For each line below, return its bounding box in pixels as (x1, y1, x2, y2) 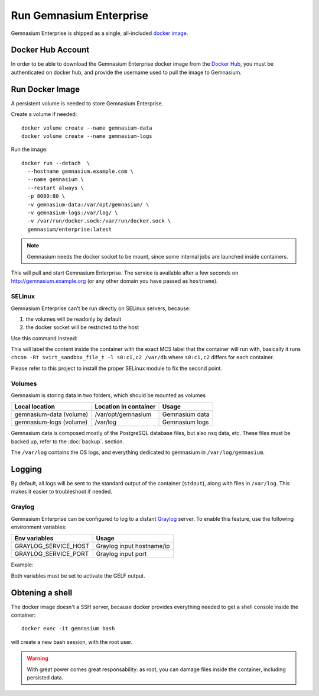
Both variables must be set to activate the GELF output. (11, 572, 145, 579)
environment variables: (11, 524, 67, 531)
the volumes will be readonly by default (25, 315, 122, 323)
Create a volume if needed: (11, 111, 77, 118)
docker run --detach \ (21, 160, 90, 166)
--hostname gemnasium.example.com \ (27, 168, 134, 175)
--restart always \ (27, 184, 84, 191)
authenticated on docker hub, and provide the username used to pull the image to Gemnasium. (11, 69, 242, 76)
